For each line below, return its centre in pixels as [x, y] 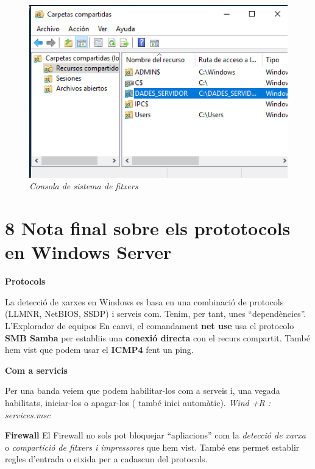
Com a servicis [36, 370]
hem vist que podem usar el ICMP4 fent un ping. [99, 350]
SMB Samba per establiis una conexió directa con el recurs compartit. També [157, 337]
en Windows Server [88, 252]
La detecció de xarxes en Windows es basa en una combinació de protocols [144, 301]
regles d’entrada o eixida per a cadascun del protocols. [106, 459]
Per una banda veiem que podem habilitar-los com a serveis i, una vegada [143, 391]
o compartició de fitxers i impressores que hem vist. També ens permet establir [152, 447]
